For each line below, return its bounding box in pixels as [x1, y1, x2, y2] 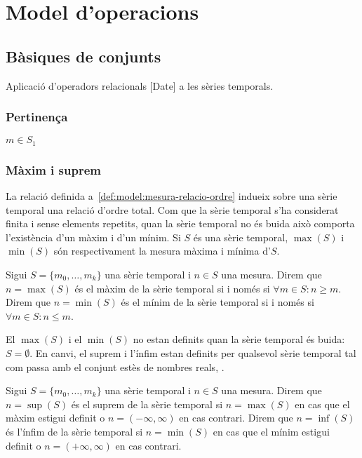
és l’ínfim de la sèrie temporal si [6, 424, 143, 438]
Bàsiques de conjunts [6, 45, 161, 67]
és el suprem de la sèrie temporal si [71, 396, 223, 411]
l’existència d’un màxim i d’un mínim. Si [6, 229, 181, 244]
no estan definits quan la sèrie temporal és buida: [133, 332, 345, 346]
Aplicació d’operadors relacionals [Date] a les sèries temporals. [6, 78, 274, 93]
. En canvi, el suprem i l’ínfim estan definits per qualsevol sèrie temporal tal [29, 346, 356, 360]
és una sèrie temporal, [193, 229, 288, 244]
